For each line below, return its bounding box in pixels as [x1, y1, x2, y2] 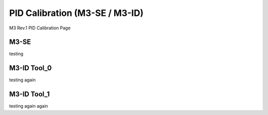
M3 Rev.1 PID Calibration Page [9, 25, 71, 31]
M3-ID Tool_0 [9, 64, 52, 72]
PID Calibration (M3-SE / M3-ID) [9, 7, 144, 18]
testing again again [9, 103, 48, 109]
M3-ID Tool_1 [9, 90, 50, 99]
